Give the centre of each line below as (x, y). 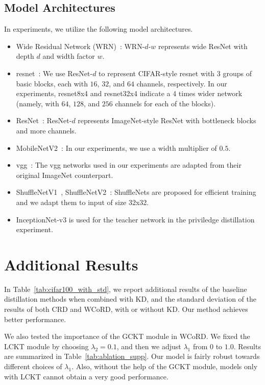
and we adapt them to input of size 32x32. (82, 202)
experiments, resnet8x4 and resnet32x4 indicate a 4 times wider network (129, 93)
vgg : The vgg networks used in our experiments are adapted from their (129, 165)
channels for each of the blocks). (165, 103)
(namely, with (38, 103)
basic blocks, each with (52, 83)
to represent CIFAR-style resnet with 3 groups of (175, 73)
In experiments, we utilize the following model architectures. (99, 29)
